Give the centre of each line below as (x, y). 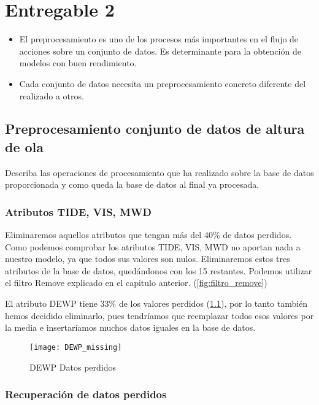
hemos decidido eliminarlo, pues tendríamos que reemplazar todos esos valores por (159, 315)
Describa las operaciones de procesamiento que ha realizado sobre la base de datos (159, 172)
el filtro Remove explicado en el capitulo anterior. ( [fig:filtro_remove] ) (136, 283)
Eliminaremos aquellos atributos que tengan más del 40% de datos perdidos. (148, 235)
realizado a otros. (52, 95)
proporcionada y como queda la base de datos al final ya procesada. (132, 184)
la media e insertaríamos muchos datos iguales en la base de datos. (130, 327)
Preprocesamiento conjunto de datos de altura (155, 129)
